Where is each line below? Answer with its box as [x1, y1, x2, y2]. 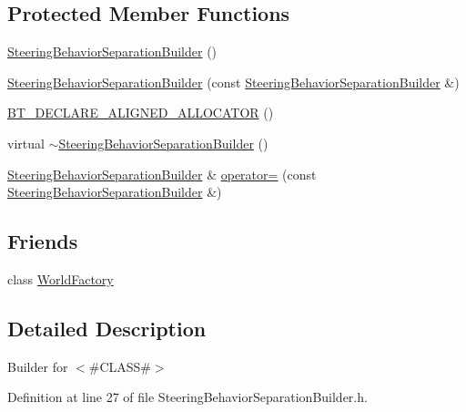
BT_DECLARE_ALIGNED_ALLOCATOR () [7, 103, 274, 122]
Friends [7, 227, 78, 255]
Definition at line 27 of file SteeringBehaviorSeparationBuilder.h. [7, 387, 368, 407]
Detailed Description [7, 314, 207, 342]
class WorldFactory [7, 269, 114, 288]
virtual [7, 133, 45, 152]
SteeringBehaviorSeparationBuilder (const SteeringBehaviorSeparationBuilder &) [7, 72, 460, 91]
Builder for [7, 356, 68, 376]
